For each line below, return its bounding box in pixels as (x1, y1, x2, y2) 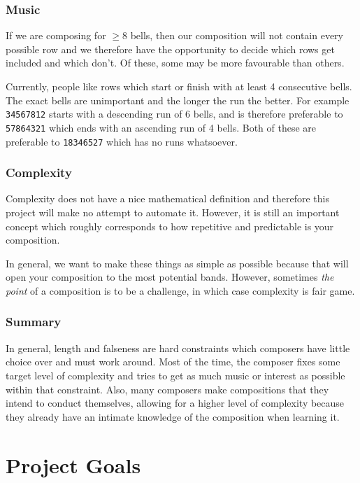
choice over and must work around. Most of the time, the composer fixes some (6, 354, 340, 369)
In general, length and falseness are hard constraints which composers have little (6, 340, 350, 355)
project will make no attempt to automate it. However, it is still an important (6, 204, 340, 219)
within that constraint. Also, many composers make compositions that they (6, 381, 329, 396)
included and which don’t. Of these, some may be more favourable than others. (6, 55, 345, 70)
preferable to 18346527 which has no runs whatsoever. (6, 134, 238, 148)
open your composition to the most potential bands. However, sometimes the (6, 269, 334, 284)
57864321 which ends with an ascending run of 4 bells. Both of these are (6, 120, 317, 134)
